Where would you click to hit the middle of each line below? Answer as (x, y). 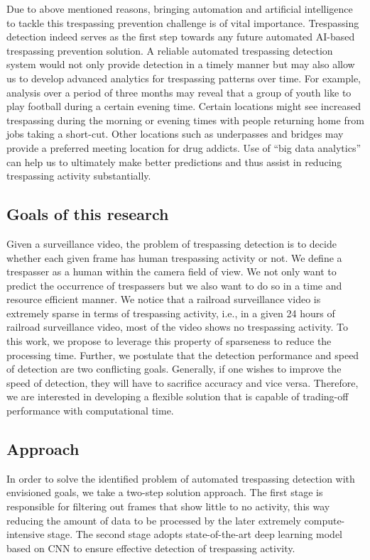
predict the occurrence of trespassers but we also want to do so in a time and (174, 285)
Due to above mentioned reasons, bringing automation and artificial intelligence (180, 9)
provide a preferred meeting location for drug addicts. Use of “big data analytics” (184, 147)
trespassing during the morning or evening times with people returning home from (185, 120)
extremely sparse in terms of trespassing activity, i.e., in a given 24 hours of (171, 313)
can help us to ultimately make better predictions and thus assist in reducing (174, 161)
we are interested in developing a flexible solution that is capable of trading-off (178, 396)
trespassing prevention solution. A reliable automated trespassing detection (170, 50)
